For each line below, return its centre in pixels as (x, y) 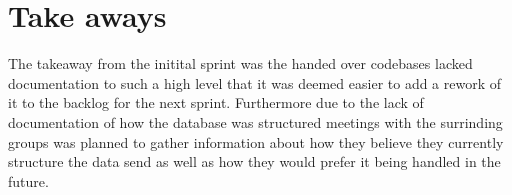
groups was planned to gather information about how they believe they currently (256, 141)
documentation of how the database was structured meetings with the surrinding (255, 121)
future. (28, 180)
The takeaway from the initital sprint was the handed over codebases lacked (240, 63)
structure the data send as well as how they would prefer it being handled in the (254, 161)
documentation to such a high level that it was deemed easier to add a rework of (255, 82)
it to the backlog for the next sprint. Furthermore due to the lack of (216, 102)
